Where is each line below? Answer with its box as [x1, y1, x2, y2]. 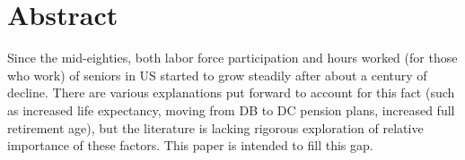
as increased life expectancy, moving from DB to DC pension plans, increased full [7, 100, 455, 119]
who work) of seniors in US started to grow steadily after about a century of [7, 65, 427, 84]
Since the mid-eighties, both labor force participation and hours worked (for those [7, 48, 458, 67]
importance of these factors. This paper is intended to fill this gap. [7, 136, 373, 155]
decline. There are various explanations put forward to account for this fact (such [7, 83, 455, 102]
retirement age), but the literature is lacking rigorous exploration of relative [7, 118, 424, 137]
